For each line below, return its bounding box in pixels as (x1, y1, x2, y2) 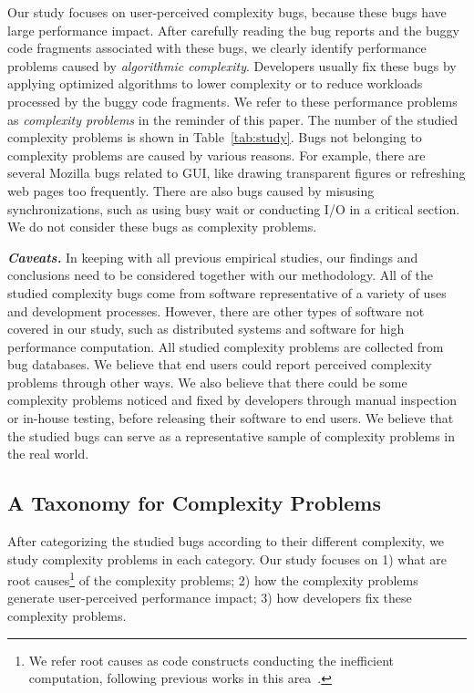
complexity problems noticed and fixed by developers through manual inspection (7, 390, 458, 409)
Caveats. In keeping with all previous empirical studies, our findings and (7, 247, 418, 266)
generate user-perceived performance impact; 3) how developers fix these (7, 588, 412, 607)
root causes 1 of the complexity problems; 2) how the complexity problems (7, 568, 418, 589)
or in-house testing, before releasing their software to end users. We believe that (7, 409, 454, 428)
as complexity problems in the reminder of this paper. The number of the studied (7, 109, 459, 129)
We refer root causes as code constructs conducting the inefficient (28, 650, 395, 669)
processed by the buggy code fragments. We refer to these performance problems (7, 91, 458, 110)
